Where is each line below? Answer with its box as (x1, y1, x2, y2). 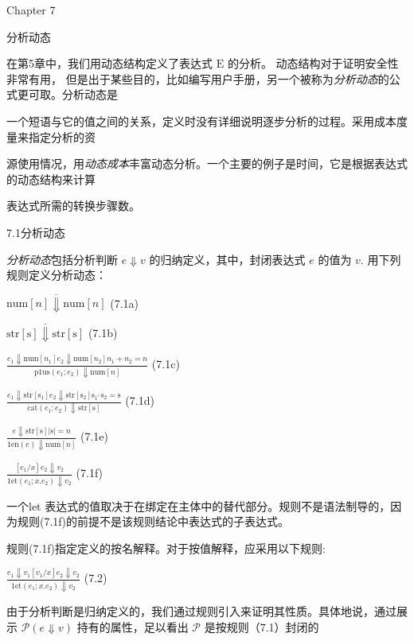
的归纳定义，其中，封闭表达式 (149, 251, 306, 267)
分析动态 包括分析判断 (6, 251, 118, 267)
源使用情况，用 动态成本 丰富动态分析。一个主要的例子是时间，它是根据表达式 (6, 155, 408, 172)
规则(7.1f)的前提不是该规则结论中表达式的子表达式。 (17, 513, 290, 530)
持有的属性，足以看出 (76, 618, 189, 635)
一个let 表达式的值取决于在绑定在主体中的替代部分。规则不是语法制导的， (6, 497, 391, 514)
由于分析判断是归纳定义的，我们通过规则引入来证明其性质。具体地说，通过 (6, 603, 396, 620)
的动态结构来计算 (6, 170, 96, 187)
